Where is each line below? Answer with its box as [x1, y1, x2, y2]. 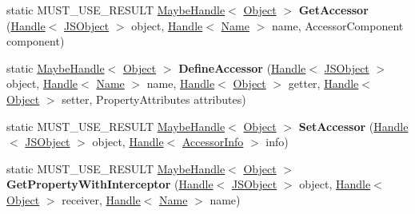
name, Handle [146, 75, 215, 92]
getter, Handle [288, 75, 359, 92]
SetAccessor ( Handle [298, 117, 409, 134]
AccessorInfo [182, 133, 244, 150]
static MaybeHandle [6, 59, 105, 76]
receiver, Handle [62, 191, 141, 208]
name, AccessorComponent [271, 17, 404, 34]
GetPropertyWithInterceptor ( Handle [6, 176, 213, 192]
